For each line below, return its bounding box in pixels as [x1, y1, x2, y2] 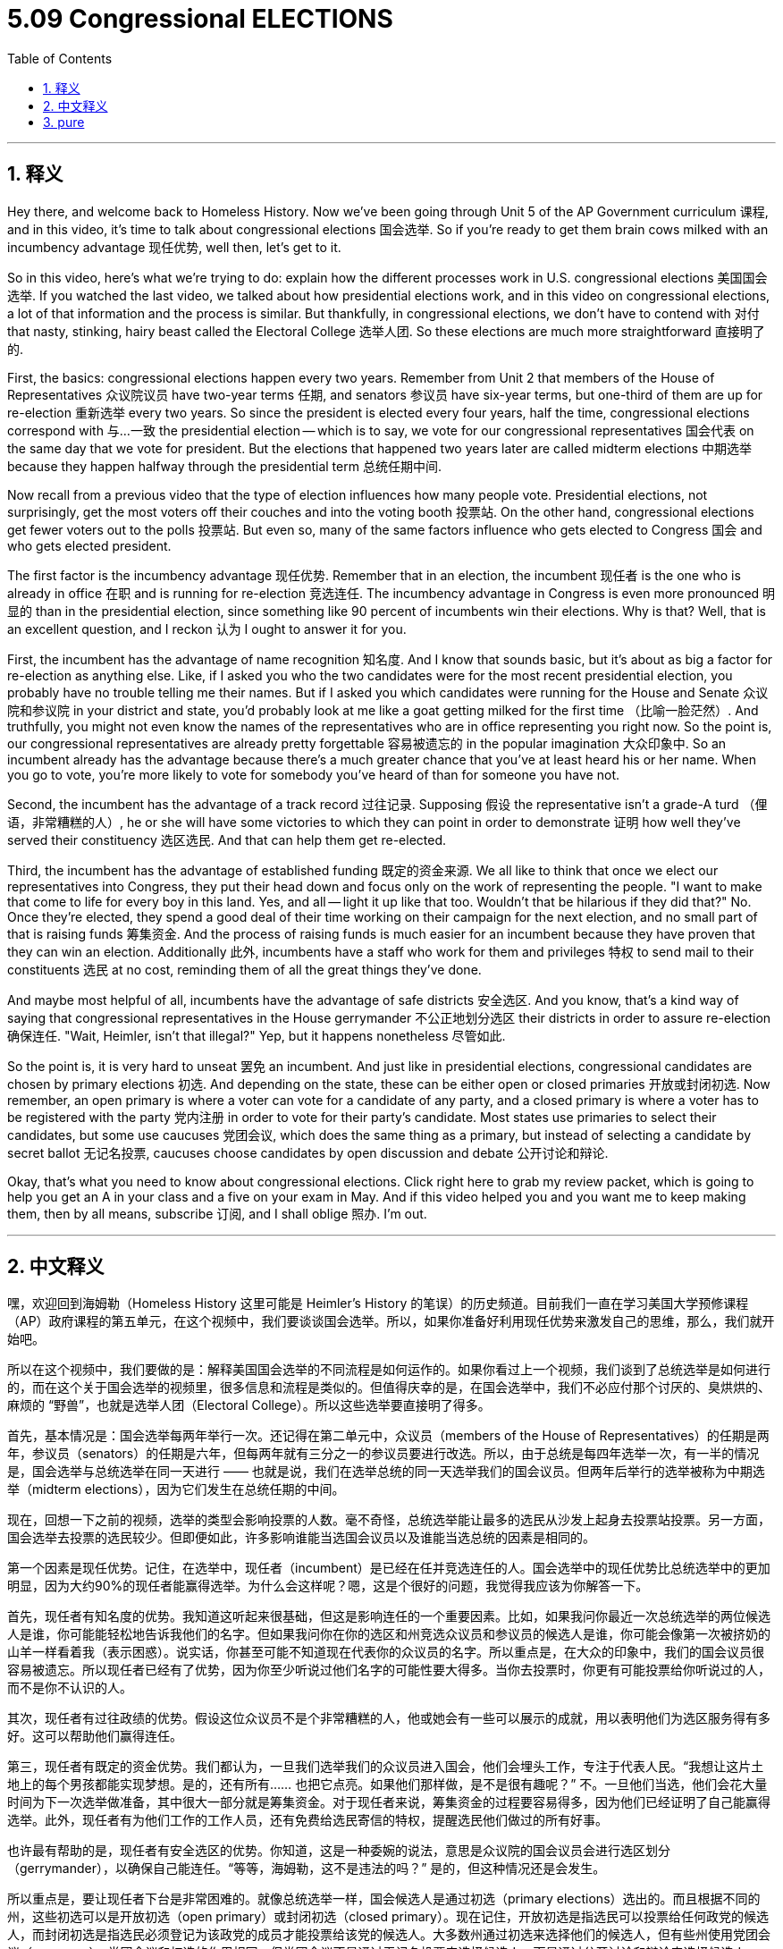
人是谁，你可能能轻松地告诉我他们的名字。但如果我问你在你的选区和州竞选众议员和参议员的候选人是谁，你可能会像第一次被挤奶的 [7, 1626, 770, 1642]
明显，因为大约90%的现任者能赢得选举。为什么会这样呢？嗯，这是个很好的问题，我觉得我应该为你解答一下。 [7, 1578, 649, 1594]
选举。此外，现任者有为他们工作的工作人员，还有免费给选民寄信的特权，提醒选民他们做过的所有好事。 [7, 1812, 608, 1828]
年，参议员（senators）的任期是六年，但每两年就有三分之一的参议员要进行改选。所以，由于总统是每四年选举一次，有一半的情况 [7, 1446, 760, 1462]
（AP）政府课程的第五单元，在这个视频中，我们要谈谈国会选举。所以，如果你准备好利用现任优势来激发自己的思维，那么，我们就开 [7, 1313, 775, 1329]
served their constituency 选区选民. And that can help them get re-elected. [7, 831, 447, 848]
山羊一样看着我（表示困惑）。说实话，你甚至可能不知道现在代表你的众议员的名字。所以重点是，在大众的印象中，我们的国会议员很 [7, 1644, 764, 1660]
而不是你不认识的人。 [7, 1680, 132, 1696]
